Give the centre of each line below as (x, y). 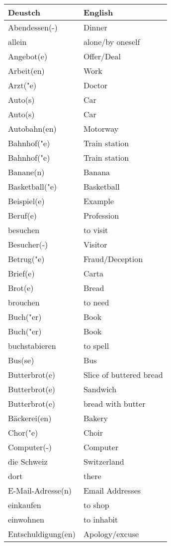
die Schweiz (28, 461)
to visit (96, 230)
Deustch (24, 12)
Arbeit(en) (26, 71)
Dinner (95, 27)
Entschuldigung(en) (42, 534)
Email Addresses (112, 490)
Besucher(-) (28, 244)
